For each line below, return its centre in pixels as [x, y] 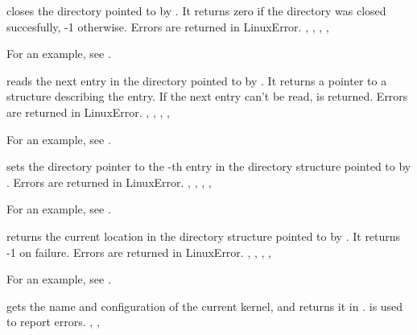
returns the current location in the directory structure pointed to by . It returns [204, 236]
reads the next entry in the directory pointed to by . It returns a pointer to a [197, 80]
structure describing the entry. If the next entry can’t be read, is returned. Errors [207, 96]
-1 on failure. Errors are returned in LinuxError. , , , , [139, 252]
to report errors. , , [53, 322]
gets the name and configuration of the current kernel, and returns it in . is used [205, 306]
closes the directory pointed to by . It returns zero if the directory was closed [196, 10]
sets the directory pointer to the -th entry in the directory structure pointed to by [209, 166]
